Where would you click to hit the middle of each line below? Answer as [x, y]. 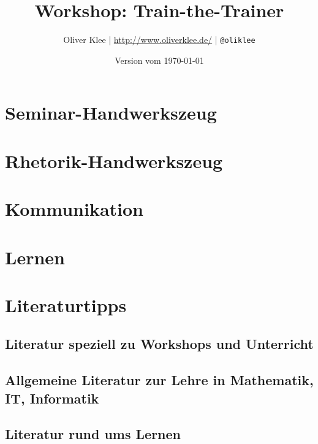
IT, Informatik [52, 398]
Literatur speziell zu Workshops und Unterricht [159, 344]
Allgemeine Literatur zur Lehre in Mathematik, [159, 380]
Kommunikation [74, 209]
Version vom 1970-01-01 [159, 60]
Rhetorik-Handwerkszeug [114, 160]
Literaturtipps [66, 304]
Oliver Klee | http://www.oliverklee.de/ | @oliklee [159, 40]
